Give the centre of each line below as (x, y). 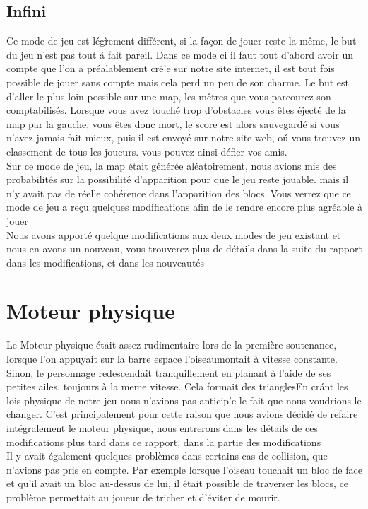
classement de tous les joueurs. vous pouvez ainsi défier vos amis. (147, 151)
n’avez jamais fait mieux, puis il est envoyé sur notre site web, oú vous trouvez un (184, 138)
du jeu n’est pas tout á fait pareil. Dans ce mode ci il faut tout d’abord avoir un (180, 54)
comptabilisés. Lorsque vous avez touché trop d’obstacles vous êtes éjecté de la (176, 110)
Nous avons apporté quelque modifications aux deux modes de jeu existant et (174, 234)
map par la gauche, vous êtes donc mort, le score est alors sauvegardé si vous (173, 123)
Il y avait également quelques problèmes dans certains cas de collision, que (167, 456)
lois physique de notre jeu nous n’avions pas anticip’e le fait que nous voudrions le (184, 400)
